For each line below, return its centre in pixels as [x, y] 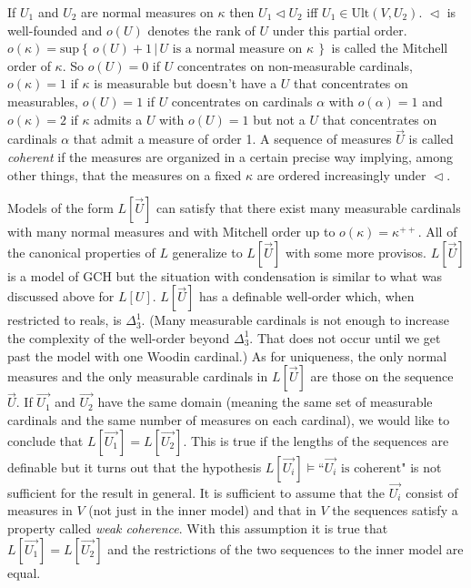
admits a [118, 119]
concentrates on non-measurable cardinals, [295, 65]
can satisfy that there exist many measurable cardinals [309, 208]
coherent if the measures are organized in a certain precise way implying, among [230, 156]
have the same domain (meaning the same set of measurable [265, 402]
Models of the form [60, 208]
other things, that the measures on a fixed [125, 174]
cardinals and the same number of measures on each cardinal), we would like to [229, 419]
